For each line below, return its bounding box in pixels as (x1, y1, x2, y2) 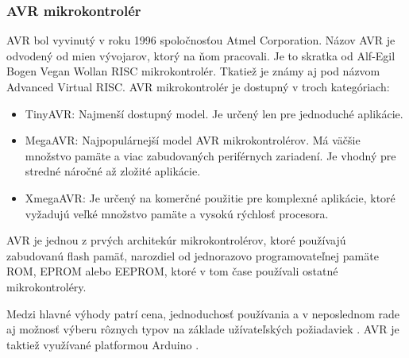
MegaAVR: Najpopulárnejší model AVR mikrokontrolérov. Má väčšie (25, 132, 361, 148)
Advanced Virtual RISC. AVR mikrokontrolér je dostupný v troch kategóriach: (6, 79, 390, 94)
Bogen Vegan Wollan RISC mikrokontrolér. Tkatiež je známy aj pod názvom (6, 63, 380, 79)
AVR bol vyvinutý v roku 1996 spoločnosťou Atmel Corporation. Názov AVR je (6, 32, 395, 48)
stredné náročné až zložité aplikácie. (25, 163, 201, 179)
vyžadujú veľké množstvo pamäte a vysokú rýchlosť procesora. (25, 205, 329, 221)
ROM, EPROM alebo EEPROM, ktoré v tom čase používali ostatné (6, 263, 338, 279)
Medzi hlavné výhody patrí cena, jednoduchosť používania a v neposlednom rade (6, 305, 399, 321)
